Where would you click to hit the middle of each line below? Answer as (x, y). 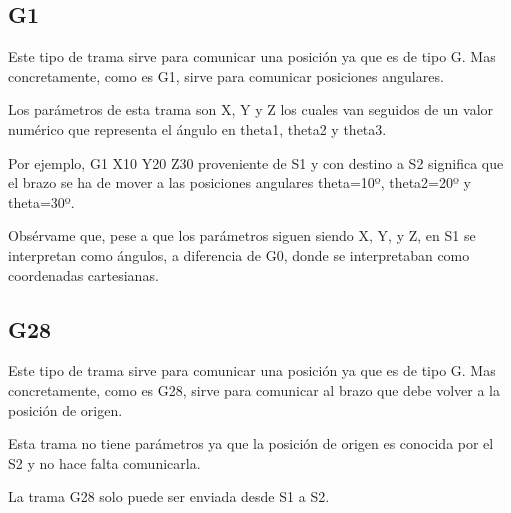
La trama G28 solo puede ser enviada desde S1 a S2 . (169, 496)
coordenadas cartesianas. (83, 274)
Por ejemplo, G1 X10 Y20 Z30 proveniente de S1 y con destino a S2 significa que (256, 162)
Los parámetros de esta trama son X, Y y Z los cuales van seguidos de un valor (251, 109)
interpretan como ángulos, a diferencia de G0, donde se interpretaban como (239, 254)
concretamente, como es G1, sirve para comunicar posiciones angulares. (226, 75)
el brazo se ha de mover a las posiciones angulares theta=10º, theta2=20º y (239, 182)
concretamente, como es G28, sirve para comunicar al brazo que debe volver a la (254, 389)
